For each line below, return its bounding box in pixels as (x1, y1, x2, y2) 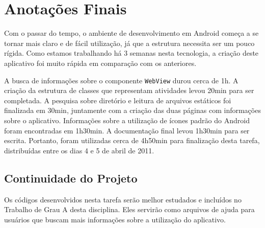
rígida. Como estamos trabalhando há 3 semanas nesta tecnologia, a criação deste (4, 48, 259, 58)
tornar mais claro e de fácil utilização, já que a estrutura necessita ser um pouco (4, 37, 255, 48)
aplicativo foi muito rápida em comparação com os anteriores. (4, 57, 197, 68)
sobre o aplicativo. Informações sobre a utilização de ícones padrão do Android (4, 115, 250, 125)
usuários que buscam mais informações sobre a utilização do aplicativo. (4, 214, 226, 224)
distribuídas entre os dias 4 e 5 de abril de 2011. (4, 145, 154, 155)
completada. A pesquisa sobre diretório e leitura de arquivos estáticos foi (4, 95, 231, 105)
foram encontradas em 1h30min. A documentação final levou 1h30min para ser (4, 125, 250, 135)
